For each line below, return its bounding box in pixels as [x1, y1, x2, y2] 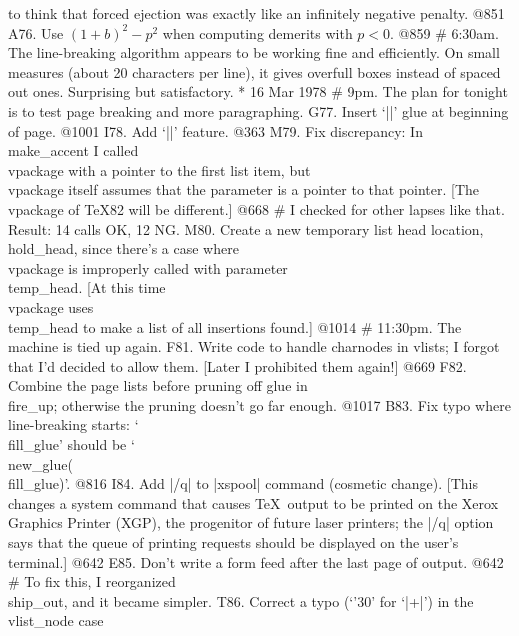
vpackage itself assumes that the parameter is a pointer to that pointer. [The [8, 179, 480, 200]
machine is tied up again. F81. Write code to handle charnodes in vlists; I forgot [8, 336, 500, 357]
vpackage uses [8, 296, 94, 317]
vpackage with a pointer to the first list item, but [8, 159, 311, 180]
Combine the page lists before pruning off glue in [8, 375, 308, 396]
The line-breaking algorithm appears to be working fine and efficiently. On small [8, 42, 500, 63]
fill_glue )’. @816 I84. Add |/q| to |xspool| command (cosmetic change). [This [8, 473, 479, 494]
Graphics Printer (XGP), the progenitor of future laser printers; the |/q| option [8, 512, 494, 533]
